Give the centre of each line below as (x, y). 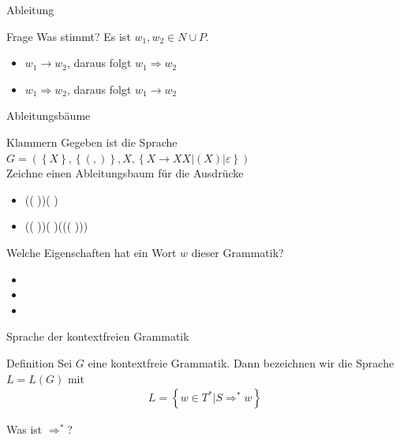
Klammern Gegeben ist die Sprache (92, 142)
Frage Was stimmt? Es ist (69, 36)
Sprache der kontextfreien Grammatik (98, 336)
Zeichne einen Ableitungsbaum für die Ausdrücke (125, 173)
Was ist (24, 429)
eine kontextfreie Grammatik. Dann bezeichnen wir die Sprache (241, 362)
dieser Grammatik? (237, 252)
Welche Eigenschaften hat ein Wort (92, 252)
